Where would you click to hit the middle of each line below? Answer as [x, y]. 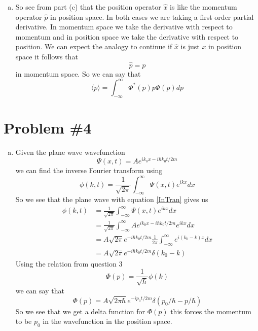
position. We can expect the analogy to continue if [94, 46]
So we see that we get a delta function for [80, 311]
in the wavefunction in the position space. [107, 321]
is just [190, 46]
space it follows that [47, 56]
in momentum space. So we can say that [78, 73]
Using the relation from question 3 [69, 263]
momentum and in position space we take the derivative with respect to [127, 36]
